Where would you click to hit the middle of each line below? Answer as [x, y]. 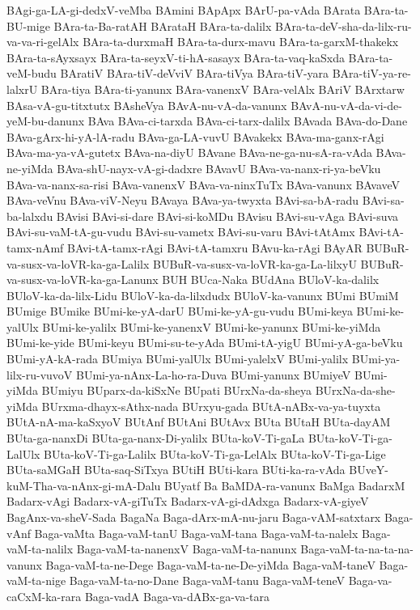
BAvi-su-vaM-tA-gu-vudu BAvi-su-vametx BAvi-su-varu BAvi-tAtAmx [181, 232]
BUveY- [369, 470]
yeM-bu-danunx [46, 121]
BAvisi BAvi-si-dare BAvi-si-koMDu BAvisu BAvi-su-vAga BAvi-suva [227, 216]
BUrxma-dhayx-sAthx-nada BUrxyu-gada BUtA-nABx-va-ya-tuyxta [211, 406]
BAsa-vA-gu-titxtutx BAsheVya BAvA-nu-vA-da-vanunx [147, 105]
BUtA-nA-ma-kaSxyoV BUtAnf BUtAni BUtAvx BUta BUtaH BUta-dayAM [199, 422]
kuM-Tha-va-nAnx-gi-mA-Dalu [84, 485]
